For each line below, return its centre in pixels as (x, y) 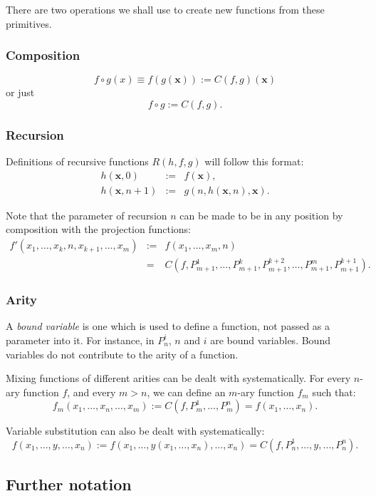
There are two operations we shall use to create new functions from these (165, 9)
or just (20, 92)
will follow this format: (254, 161)
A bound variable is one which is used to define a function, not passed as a (168, 326)
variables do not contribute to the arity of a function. (122, 354)
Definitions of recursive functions (77, 161)
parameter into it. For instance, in (80, 340)
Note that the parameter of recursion (87, 215)
